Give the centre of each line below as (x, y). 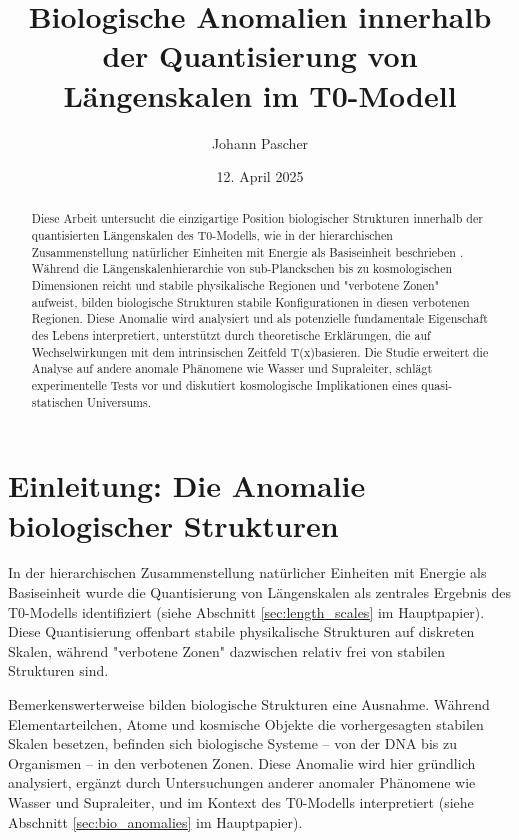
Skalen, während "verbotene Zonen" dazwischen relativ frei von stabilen (227, 650)
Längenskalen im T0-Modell (260, 94)
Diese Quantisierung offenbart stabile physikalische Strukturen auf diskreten (241, 631)
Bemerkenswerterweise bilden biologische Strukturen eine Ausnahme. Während (249, 704)
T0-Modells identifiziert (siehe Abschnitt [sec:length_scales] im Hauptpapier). (246, 611)
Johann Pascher (260, 142)
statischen (57, 401)
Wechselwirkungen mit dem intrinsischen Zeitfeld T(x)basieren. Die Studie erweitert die (260, 351)
